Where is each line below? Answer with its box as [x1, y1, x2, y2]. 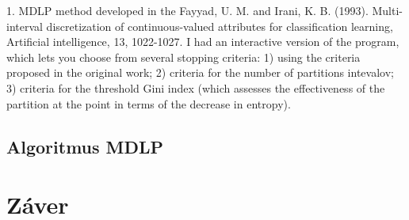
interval [6, 17, 43, 34]
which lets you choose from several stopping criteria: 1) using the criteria [6, 48, 361, 65]
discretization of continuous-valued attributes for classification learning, [46, 17, 393, 34]
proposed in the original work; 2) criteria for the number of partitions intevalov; [6, 64, 394, 81]
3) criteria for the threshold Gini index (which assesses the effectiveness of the [6, 79, 385, 96]
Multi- [372, 2, 403, 18]
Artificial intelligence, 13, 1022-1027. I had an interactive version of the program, [6, 33, 399, 50]
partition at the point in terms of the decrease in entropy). [6, 95, 291, 112]
